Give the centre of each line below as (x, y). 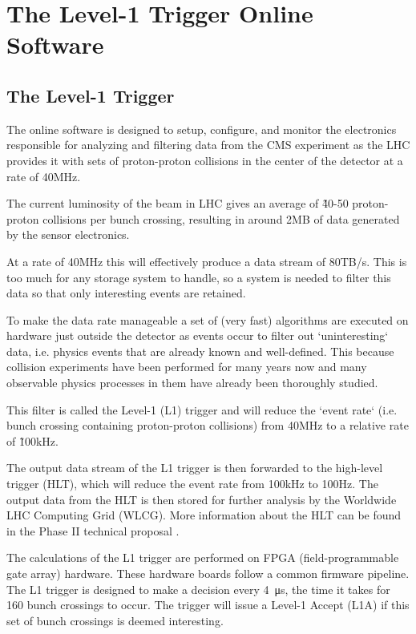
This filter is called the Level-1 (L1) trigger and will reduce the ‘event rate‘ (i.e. (202, 409)
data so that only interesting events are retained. (126, 293)
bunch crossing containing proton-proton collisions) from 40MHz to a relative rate (208, 425)
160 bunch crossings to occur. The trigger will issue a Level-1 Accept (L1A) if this (208, 605)
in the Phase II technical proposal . (93, 530)
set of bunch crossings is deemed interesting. (115, 620)
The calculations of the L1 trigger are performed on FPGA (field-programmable (203, 557)
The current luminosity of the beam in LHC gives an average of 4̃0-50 (178, 203)
